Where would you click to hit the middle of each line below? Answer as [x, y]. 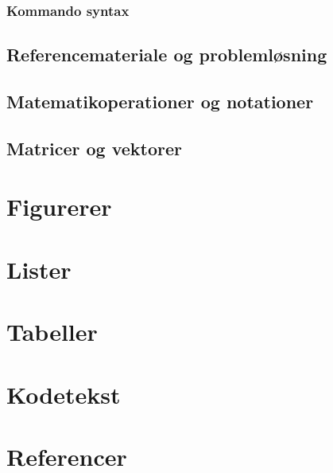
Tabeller [52, 332]
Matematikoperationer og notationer [160, 102]
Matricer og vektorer [95, 148]
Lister [39, 269]
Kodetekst [64, 394]
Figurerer [59, 207]
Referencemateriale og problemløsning [167, 55]
